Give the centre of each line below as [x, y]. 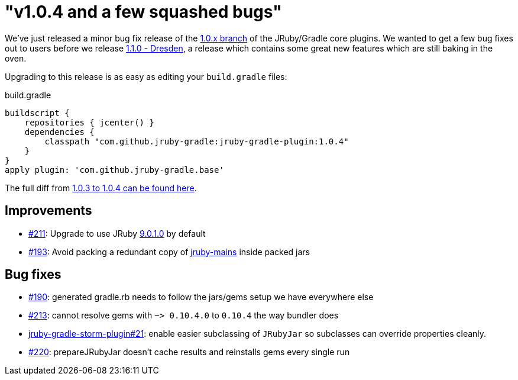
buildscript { [37, 113]
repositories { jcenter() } [89, 122]
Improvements [48, 211]
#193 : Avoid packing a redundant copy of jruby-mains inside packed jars [169, 252]
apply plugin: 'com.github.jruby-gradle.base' [114, 170]
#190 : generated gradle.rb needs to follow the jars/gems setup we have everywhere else [201, 297]
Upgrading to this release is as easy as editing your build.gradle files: [146, 76]
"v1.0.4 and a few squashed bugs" [143, 12]
